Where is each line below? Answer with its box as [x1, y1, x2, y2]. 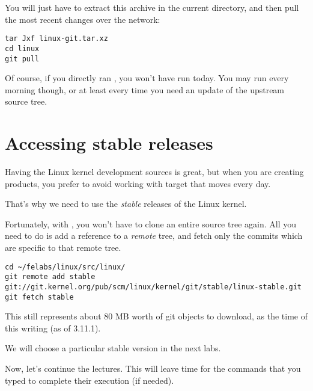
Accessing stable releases [5, 131, 213, 155]
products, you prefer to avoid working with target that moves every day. [5, 177, 271, 189]
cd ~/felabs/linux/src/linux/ [5, 262, 126, 271]
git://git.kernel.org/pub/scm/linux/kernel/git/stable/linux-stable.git [5, 282, 302, 291]
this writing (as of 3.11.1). [5, 321, 101, 334]
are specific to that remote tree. [5, 241, 121, 254]
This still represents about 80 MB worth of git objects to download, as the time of [5, 310, 308, 322]
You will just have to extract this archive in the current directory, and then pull [5, 1, 299, 13]
